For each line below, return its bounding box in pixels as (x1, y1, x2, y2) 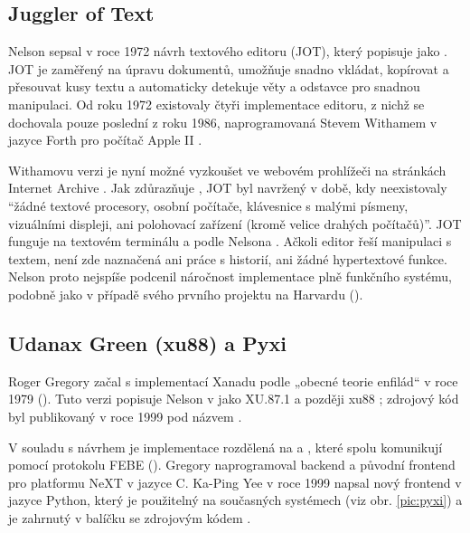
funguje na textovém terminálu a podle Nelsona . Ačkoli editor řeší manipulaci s (8, 232, 452, 251)
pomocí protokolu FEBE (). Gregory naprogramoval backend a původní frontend (8, 455, 456, 474)
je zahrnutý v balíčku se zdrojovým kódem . (8, 508, 251, 527)
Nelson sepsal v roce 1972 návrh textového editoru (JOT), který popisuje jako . (8, 42, 447, 61)
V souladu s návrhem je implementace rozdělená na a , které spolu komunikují (8, 437, 443, 456)
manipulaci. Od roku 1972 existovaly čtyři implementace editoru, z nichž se (8, 94, 425, 113)
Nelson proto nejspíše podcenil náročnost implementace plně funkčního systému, (8, 267, 452, 286)
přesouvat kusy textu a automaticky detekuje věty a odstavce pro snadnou (8, 77, 420, 96)
